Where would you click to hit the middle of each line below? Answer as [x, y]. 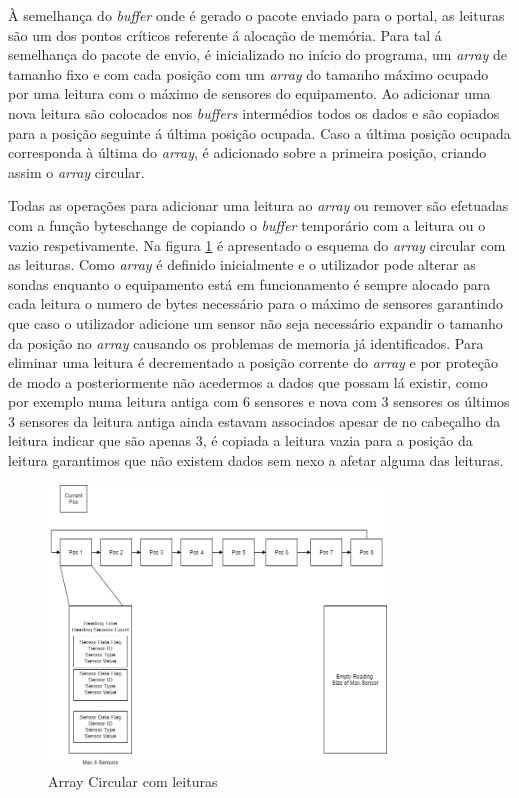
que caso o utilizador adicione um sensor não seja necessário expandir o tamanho [255, 322]
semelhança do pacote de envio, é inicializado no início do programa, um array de [258, 54]
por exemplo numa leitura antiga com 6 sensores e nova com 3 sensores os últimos [259, 401]
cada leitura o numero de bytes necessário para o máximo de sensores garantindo [255, 303]
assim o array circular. [76, 171]
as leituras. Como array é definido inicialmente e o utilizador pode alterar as [242, 264]
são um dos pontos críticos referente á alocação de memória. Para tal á [225, 34]
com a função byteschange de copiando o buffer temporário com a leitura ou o [247, 224]
